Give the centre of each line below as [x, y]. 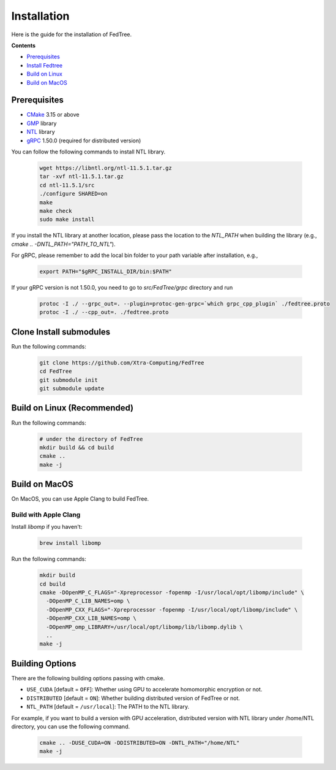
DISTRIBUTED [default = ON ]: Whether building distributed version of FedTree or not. [133, 698]
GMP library [42, 123]
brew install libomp [70, 543]
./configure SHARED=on [73, 194]
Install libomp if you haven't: [47, 527]
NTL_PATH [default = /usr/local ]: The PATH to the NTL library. [108, 707]
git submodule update [72, 389]
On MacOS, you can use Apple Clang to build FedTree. [80, 499]
